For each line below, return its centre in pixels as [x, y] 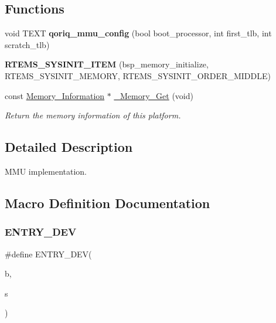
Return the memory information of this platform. [93, 115]
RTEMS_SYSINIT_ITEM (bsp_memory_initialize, [107, 64]
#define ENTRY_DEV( [48, 254]
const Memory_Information [55, 95]
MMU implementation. [46, 171]
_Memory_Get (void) [154, 95]
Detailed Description [69, 147]
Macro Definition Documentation [108, 203]
